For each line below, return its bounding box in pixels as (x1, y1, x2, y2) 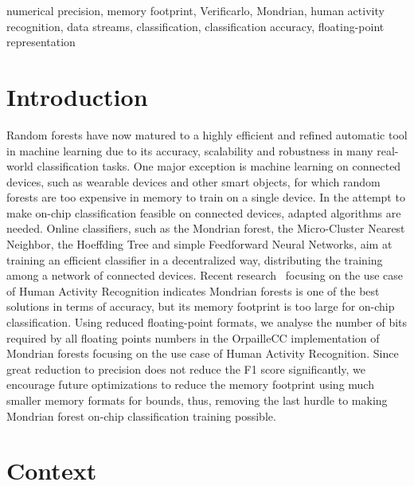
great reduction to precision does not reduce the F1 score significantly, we (6, 360, 366, 377)
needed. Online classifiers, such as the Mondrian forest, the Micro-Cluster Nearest (6, 220, 405, 237)
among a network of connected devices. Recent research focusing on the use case (6, 267, 403, 284)
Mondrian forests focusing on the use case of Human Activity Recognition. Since (6, 345, 399, 362)
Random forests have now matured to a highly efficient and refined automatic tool (6, 126, 408, 143)
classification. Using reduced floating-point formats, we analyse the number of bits (6, 314, 408, 331)
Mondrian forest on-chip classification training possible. (6, 407, 276, 424)
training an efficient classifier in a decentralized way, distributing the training (6, 251, 383, 268)
